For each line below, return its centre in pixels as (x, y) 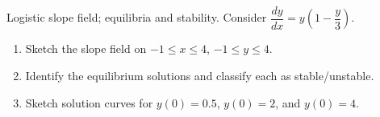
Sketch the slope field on (86, 48)
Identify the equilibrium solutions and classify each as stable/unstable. (200, 76)
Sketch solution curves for (89, 102)
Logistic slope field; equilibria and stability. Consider (137, 17)
